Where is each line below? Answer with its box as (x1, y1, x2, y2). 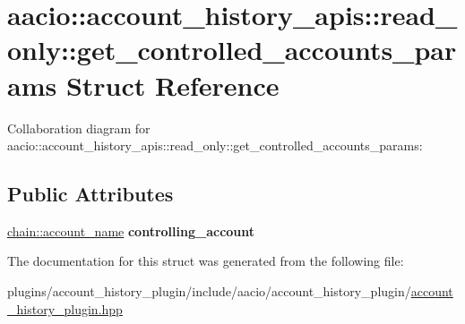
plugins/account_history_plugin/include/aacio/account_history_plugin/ (7, 282, 411, 301)
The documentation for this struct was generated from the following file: (7, 252, 404, 270)
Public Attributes (7, 180, 174, 208)
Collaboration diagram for (7, 118, 151, 137)
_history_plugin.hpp (7, 299, 123, 318)
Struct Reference (65, 66, 280, 103)
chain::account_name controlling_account (7, 221, 255, 240)
